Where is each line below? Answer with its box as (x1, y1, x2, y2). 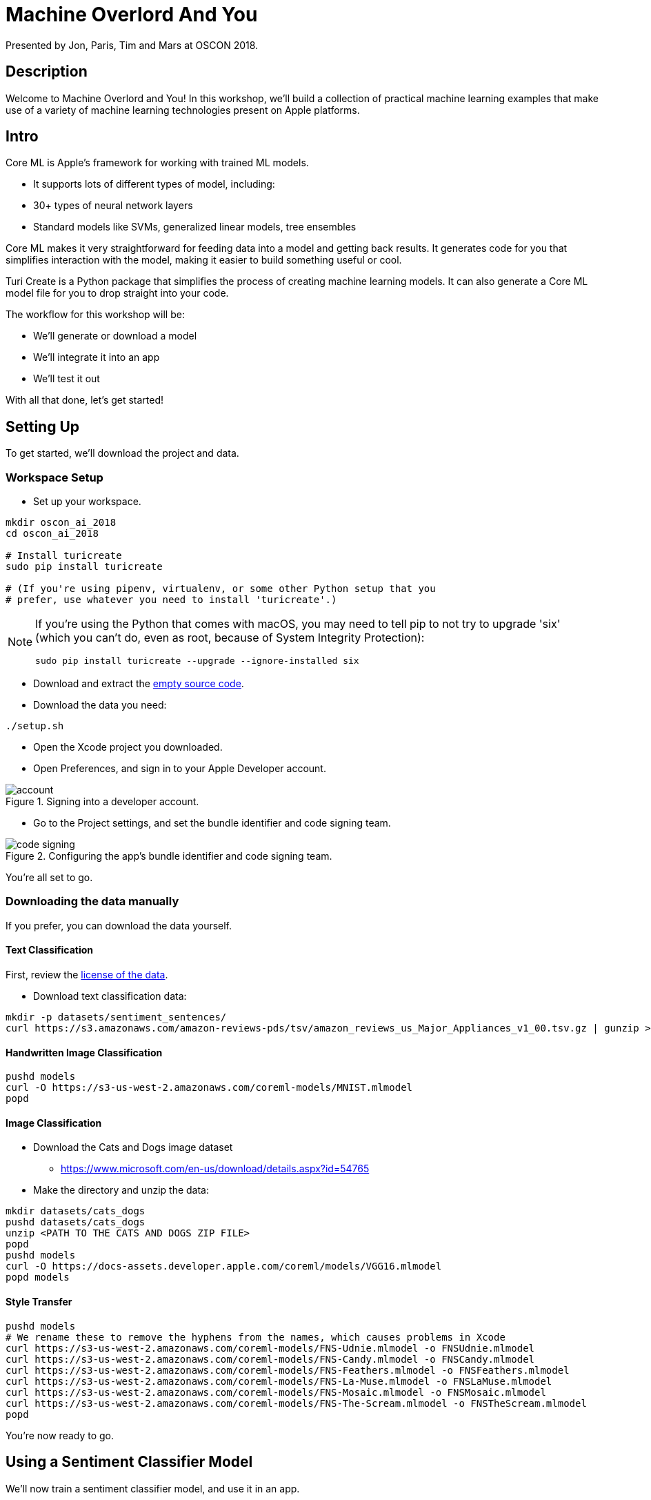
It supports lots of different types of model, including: (33, 178, 275, 190)
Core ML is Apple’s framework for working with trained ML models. (6, 157, 309, 169)
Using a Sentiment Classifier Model (6, 1453, 253, 1471)
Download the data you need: (33, 699, 167, 711)
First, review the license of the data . (6, 969, 168, 980)
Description (6, 63, 88, 81)
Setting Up (6, 417, 80, 435)
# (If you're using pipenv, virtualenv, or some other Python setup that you (6, 583, 436, 595)
